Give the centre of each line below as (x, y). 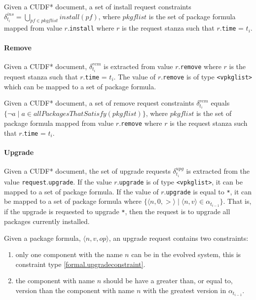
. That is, (237, 201)
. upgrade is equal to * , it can (208, 191)
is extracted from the (218, 170)
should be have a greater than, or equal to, (168, 281)
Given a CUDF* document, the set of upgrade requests (87, 170)
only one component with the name (69, 254)
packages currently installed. (47, 221)
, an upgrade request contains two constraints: (179, 238)
